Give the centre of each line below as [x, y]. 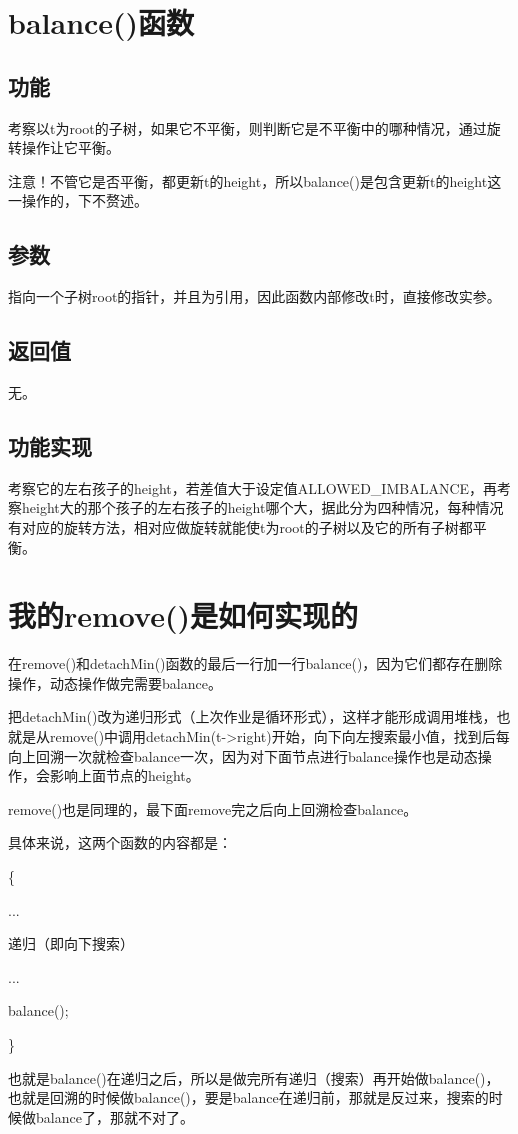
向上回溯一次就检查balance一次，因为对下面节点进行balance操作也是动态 [243, 755]
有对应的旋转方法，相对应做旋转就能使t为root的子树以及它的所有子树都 [240, 526]
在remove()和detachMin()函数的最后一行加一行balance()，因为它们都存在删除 [255, 663]
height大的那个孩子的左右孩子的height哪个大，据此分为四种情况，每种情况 [262, 507]
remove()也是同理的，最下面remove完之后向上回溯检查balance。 [213, 808]
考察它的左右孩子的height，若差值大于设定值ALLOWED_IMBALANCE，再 [253, 487]
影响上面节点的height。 [124, 775]
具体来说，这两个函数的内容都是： [120, 842]
